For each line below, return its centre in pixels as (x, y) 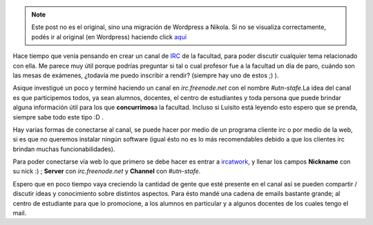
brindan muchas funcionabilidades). (64, 149)
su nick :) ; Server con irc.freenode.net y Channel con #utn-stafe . (107, 171)
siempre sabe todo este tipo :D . (58, 117)
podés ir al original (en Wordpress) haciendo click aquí (109, 37)
